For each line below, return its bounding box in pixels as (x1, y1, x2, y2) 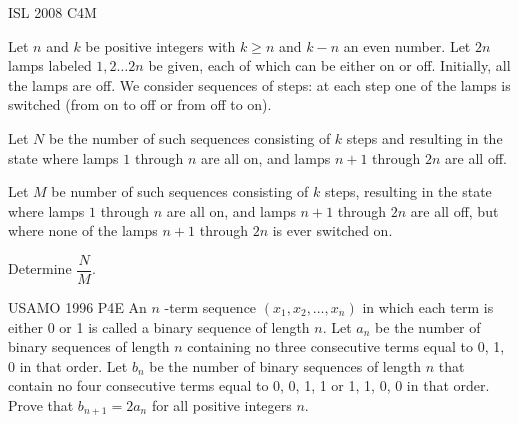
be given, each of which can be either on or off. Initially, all (148, 55, 511, 76)
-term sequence (164, 297, 257, 317)
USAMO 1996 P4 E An (8, 297, 147, 317)
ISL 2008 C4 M (8, 2, 97, 22)
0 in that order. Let (8, 355, 128, 376)
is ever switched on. (272, 220, 393, 241)
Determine (8, 258, 72, 279)
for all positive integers (151, 394, 292, 415)
